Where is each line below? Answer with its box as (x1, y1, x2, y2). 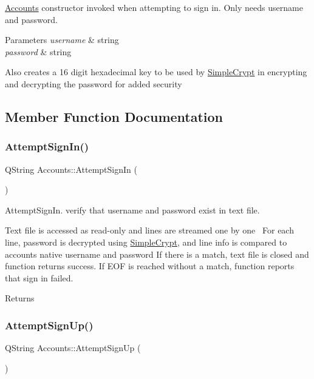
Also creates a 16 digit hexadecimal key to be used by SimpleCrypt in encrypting (5, 65, 307, 78)
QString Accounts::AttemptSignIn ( (5, 163, 137, 175)
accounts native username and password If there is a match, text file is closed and (5, 247, 309, 260)
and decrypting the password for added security (5, 77, 182, 90)
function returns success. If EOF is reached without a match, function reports (5, 260, 295, 272)
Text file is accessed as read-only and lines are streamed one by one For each (5, 224, 294, 236)
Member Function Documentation (5, 107, 224, 126)
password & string (5, 45, 72, 58)
